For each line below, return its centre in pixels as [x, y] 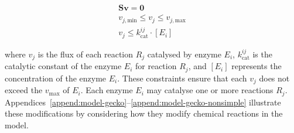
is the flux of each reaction [86, 54]
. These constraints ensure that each [182, 78]
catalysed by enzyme [184, 54]
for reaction [156, 66]
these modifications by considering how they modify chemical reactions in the [144, 113]
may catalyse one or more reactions [210, 90]
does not [274, 78]
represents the [257, 66]
